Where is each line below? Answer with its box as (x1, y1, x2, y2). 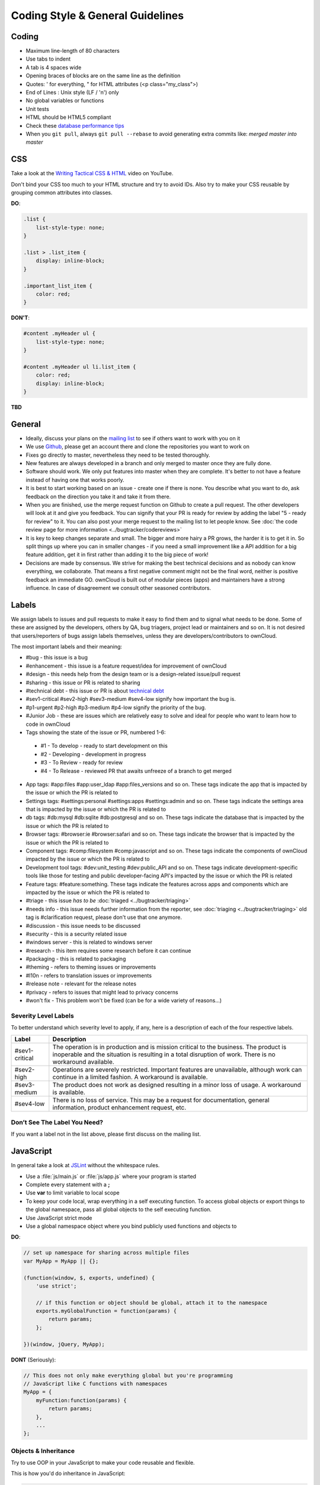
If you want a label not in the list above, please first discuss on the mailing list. (11, 1130, 201, 1138)
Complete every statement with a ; (25, 1181, 110, 1188)
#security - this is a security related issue (25, 930, 127, 937)
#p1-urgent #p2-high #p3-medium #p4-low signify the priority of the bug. (25, 704, 207, 711)
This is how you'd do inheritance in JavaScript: (11, 1470, 126, 1477)
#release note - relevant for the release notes (25, 980, 136, 987)
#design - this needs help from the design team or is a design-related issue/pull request (25, 671, 241, 678)
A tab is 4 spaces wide (25, 64, 82, 71)
